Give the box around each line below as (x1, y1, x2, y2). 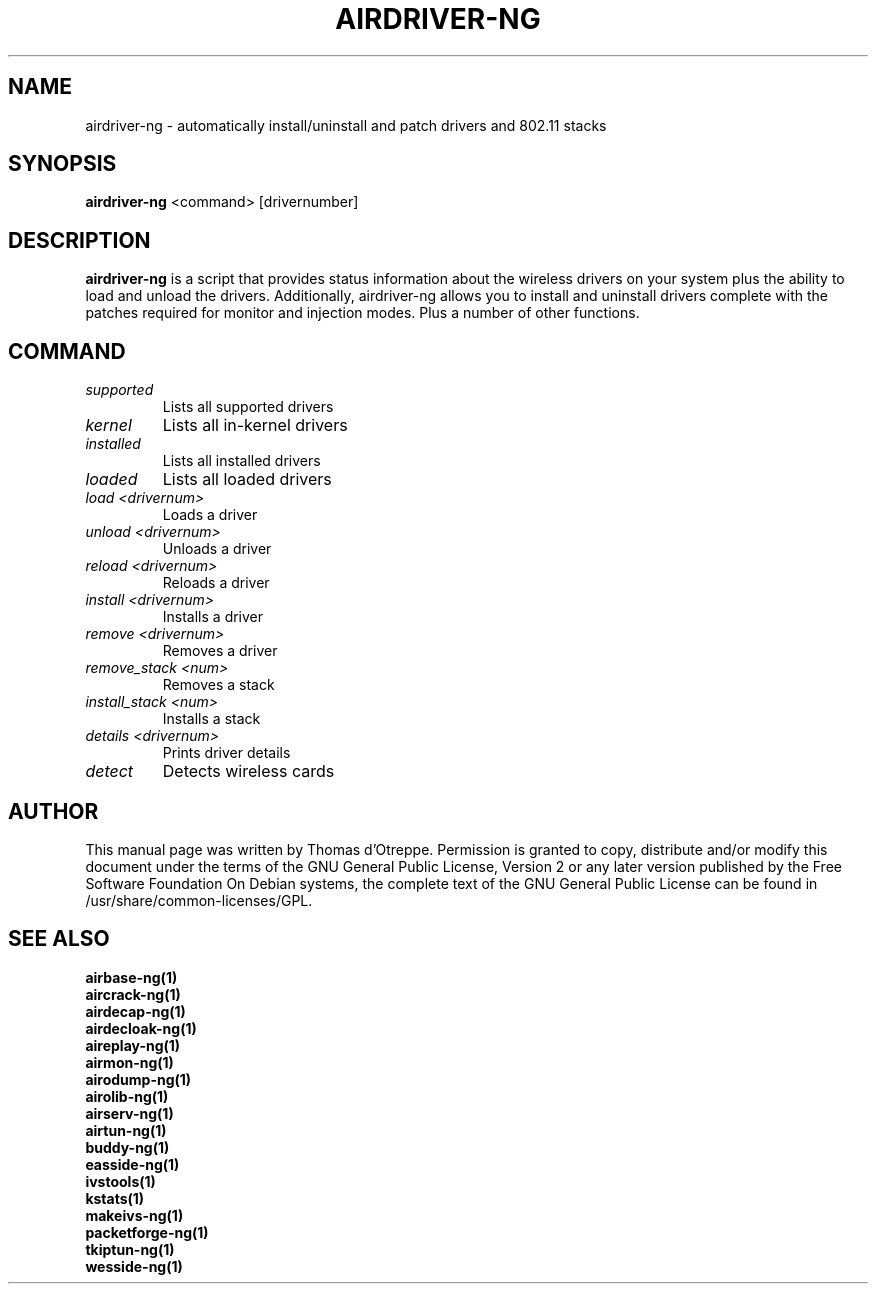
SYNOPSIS (8, 151, 117, 177)
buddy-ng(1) (85, 1138, 170, 1156)
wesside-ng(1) (85, 1257, 183, 1275)
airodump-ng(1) (85, 1070, 192, 1088)
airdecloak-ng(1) (85, 1019, 197, 1037)
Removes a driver (162, 642, 278, 660)
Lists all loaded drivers (162, 469, 332, 490)
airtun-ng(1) (85, 1121, 167, 1139)
